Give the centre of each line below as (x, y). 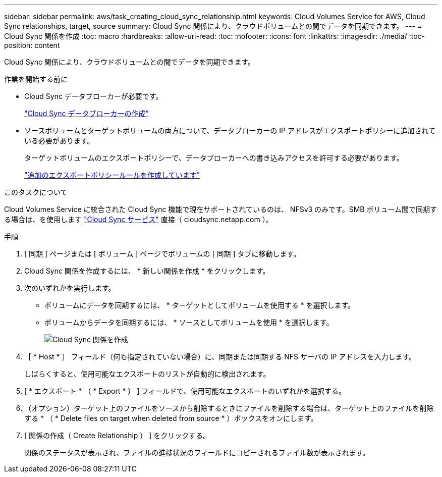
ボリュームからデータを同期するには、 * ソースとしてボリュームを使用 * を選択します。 (189, 322)
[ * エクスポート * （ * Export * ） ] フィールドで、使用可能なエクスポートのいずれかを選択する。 (185, 391)
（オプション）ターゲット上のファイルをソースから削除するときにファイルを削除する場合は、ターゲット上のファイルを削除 (229, 408)
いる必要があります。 (59, 141)
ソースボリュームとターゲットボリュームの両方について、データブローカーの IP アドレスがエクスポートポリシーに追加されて (230, 130)
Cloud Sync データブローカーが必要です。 (94, 96)
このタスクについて (36, 192)
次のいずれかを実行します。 (70, 288)
